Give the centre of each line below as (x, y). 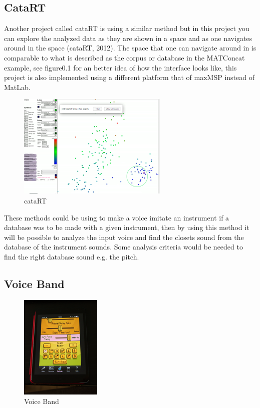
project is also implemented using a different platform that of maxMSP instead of (129, 77)
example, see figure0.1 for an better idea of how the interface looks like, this (120, 67)
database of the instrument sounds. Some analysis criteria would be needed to (123, 247)
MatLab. (17, 87)
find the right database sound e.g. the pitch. (72, 256)
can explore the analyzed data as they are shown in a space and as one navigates (128, 38)
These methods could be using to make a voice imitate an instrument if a (117, 217)
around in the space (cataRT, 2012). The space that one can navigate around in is (130, 48)
